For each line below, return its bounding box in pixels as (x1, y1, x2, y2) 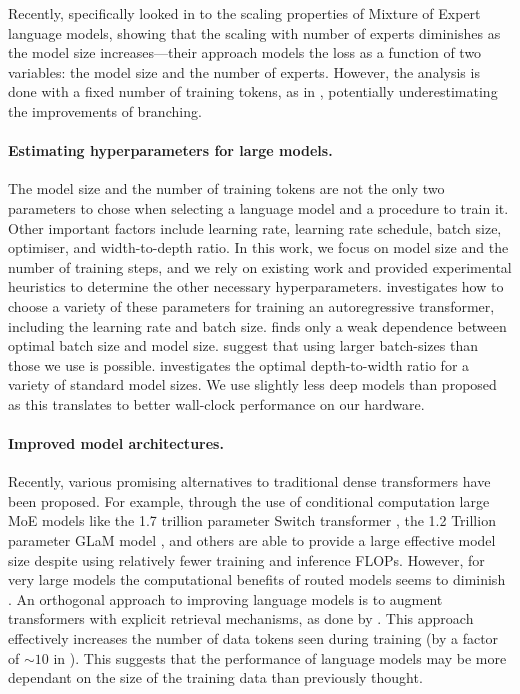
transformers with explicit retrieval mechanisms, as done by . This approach (8, 608, 474, 629)
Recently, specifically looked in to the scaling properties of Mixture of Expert (8, 3, 481, 23)
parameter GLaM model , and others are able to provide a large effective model (8, 530, 496, 551)
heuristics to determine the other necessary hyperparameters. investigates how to (8, 276, 504, 297)
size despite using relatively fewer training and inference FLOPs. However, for (8, 549, 485, 570)
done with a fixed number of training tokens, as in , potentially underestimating (8, 81, 498, 102)
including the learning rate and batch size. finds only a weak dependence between (8, 315, 507, 336)
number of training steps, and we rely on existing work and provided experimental (8, 256, 512, 277)
